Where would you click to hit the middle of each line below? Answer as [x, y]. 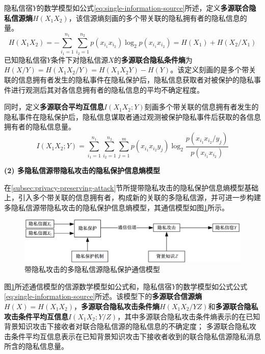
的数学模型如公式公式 [212, 286]
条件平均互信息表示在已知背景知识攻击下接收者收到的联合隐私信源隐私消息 [136, 336]
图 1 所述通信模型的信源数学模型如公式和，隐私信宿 [88, 286]
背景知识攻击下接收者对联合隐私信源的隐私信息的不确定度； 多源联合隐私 [127, 326]
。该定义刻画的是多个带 [210, 70]
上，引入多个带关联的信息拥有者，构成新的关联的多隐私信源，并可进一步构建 [132, 197]
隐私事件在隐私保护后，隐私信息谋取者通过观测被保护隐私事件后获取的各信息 [132, 116]
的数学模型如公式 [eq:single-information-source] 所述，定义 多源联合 [143, 8]
